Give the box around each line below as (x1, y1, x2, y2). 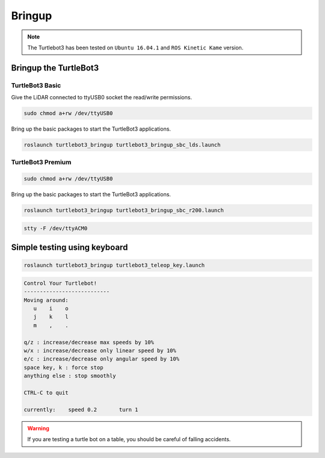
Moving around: (23, 297, 69, 303)
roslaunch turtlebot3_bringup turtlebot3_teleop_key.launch (23, 262, 205, 269)
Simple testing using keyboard (11, 243, 128, 253)
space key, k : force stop (23, 364, 104, 371)
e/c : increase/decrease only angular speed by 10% (23, 356, 180, 362)
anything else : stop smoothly (23, 373, 117, 379)
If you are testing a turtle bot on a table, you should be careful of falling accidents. (27, 436, 231, 443)
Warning (27, 424, 49, 432)
